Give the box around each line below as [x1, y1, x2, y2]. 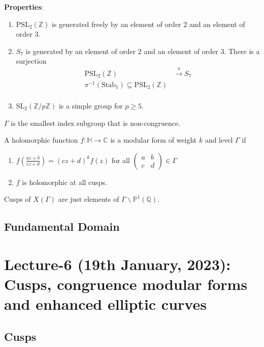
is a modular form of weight [110, 135, 197, 145]
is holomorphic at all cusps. [22, 176, 107, 187]
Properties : [4, 2, 44, 12]
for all [111, 154, 130, 165]
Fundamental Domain [4, 219, 120, 234]
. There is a [224, 45, 260, 56]
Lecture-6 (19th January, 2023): [4, 253, 231, 274]
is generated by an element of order [25, 45, 136, 56]
